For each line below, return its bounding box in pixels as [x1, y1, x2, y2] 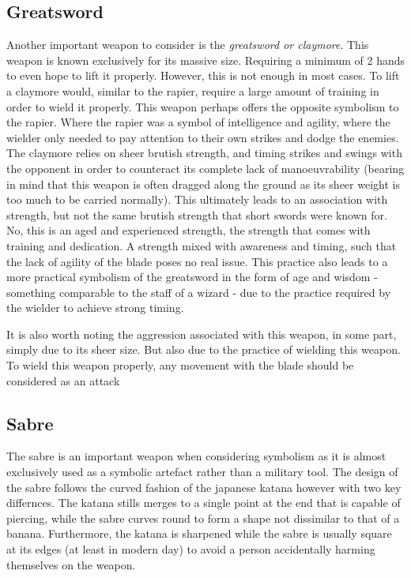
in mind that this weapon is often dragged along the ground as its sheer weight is [6, 175, 400, 192]
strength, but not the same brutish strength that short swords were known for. [6, 206, 387, 223]
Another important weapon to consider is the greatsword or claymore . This [6, 36, 369, 53]
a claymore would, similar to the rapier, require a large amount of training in [6, 82, 379, 99]
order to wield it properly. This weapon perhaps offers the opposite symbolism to [6, 98, 399, 114]
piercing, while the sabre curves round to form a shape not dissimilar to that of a [6, 509, 400, 526]
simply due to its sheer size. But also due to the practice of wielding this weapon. [6, 341, 401, 358]
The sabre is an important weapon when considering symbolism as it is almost [6, 448, 386, 464]
